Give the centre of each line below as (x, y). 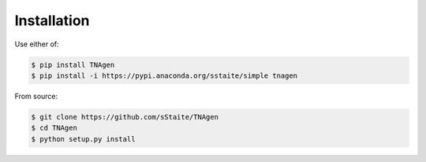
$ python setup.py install (83, 139)
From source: (36, 96)
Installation (52, 20)
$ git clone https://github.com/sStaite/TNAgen (125, 117)
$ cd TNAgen (54, 128)
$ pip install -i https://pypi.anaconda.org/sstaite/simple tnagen (164, 75)
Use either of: (37, 44)
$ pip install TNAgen (73, 64)
